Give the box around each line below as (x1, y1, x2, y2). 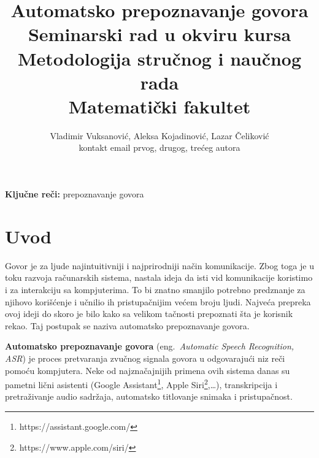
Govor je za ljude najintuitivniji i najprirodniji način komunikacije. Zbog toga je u (5, 259, 314, 272)
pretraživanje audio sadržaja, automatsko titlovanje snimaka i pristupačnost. (5, 390, 293, 403)
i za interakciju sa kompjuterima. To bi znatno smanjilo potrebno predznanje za (5, 283, 306, 296)
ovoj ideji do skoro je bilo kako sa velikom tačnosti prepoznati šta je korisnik (5, 307, 293, 320)
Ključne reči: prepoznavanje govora (5, 188, 144, 200)
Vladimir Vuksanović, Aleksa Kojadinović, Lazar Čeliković (50, 129, 269, 142)
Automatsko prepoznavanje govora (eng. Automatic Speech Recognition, (5, 340, 294, 353)
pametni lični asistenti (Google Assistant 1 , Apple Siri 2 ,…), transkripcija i (5, 376, 278, 391)
